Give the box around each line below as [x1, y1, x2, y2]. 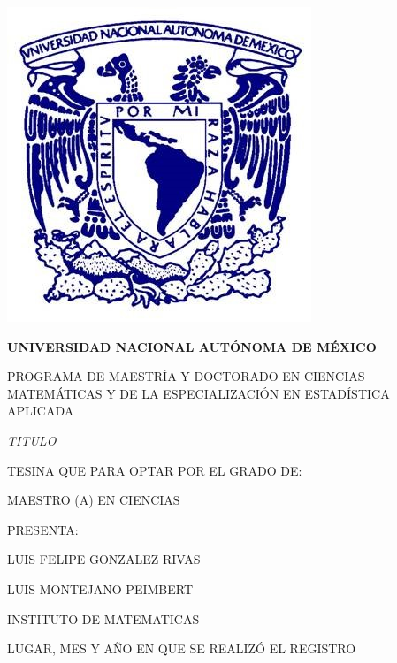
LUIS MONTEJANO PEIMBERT [7, 579, 194, 598]
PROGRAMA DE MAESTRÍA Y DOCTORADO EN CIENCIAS [7, 367, 365, 385]
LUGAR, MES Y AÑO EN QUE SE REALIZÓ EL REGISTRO [7, 639, 356, 658]
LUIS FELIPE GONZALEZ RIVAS [7, 550, 201, 568]
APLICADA [7, 401, 74, 420]
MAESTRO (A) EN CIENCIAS [7, 491, 180, 509]
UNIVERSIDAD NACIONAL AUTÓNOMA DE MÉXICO [7, 337, 377, 355]
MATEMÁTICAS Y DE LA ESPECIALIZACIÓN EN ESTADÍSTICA [7, 384, 390, 402]
